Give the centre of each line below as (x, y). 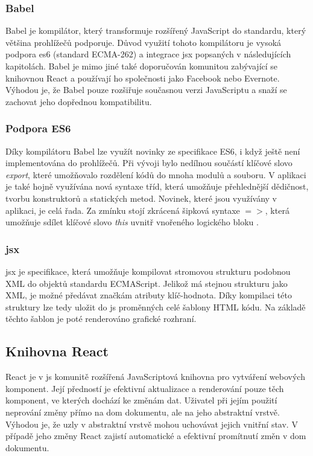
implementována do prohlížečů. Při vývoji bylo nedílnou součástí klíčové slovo (149, 163)
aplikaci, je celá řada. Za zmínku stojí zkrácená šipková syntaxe (123, 210)
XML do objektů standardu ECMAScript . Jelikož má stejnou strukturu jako (147, 283)
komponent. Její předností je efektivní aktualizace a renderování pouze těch (145, 388)
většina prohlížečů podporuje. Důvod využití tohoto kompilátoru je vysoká (144, 42)
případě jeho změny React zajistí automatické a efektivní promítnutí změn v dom (156, 436)
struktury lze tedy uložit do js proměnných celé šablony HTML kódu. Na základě (156, 307)
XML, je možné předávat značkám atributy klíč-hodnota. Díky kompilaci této (149, 295)
